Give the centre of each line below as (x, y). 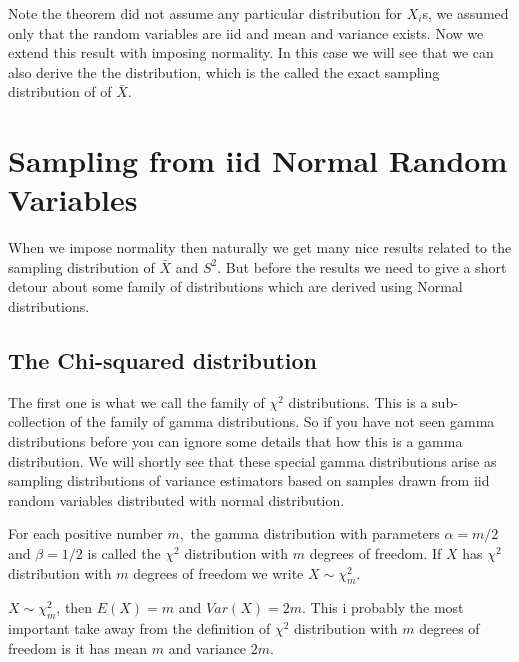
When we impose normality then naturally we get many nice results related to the (260, 247)
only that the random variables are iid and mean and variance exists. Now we (246, 32)
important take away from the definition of (139, 628)
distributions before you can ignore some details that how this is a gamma (235, 441)
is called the (124, 553)
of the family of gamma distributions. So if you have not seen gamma (282, 421)
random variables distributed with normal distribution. (176, 499)
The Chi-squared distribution (162, 360)
